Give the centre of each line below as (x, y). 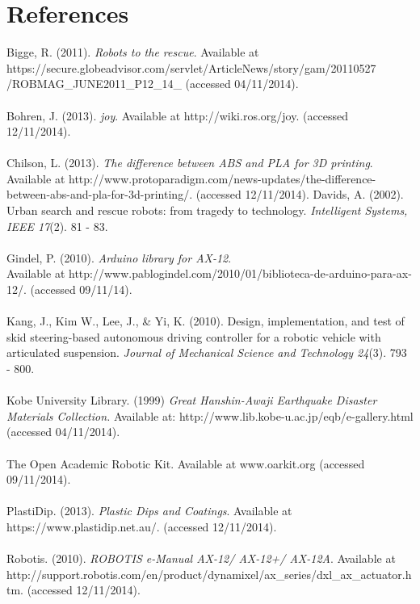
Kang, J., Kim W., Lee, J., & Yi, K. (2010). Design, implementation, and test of (206, 321)
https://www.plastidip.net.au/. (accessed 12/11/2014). (142, 526)
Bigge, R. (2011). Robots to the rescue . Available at (133, 52)
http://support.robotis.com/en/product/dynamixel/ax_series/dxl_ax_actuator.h (209, 574)
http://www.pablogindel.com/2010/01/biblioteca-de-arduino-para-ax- (240, 273)
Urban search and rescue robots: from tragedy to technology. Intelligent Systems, (207, 210)
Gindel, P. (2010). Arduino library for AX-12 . (119, 257)
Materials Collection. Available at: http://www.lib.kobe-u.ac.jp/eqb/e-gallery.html (210, 415)
